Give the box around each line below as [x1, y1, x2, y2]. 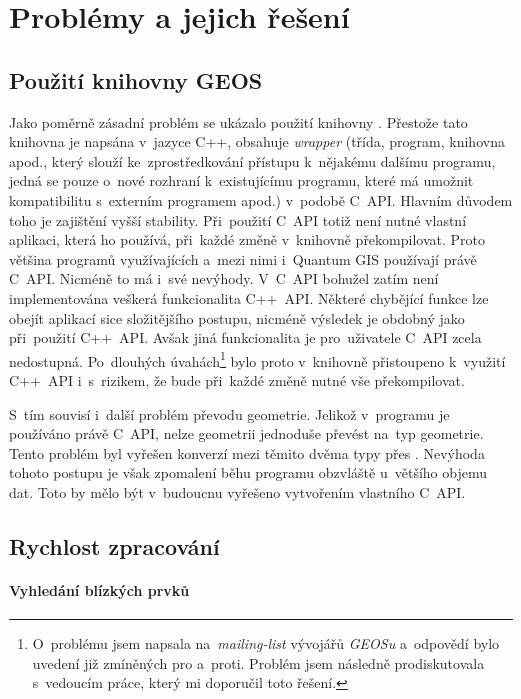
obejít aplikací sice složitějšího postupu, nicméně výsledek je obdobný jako [9, 307, 465, 328]
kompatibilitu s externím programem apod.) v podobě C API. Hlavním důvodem [9, 189, 513, 210]
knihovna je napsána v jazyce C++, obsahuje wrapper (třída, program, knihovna [9, 131, 505, 152]
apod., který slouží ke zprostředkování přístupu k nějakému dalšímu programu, [9, 150, 496, 171]
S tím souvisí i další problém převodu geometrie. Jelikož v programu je [9, 403, 450, 424]
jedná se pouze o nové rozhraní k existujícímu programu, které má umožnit [9, 170, 474, 191]
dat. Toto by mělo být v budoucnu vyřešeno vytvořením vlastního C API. [9, 481, 466, 502]
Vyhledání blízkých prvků [9, 579, 190, 600]
